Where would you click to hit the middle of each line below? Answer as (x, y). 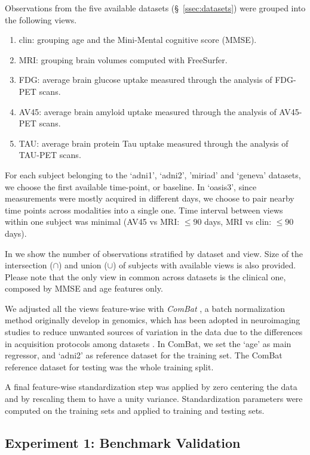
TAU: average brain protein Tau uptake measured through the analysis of (154, 143)
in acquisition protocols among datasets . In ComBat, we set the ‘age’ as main (148, 343)
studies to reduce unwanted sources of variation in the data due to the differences (154, 332)
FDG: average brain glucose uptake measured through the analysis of (145, 80)
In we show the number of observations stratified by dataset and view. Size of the (154, 253)
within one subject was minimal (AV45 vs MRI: (92, 222)
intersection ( (29, 265)
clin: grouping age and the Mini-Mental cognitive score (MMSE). (138, 40)
